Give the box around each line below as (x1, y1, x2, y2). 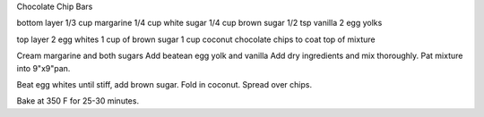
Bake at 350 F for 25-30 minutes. (16, 96, 139, 106)
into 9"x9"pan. (16, 63, 71, 73)
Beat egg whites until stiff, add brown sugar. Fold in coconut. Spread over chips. (16, 79, 313, 89)
